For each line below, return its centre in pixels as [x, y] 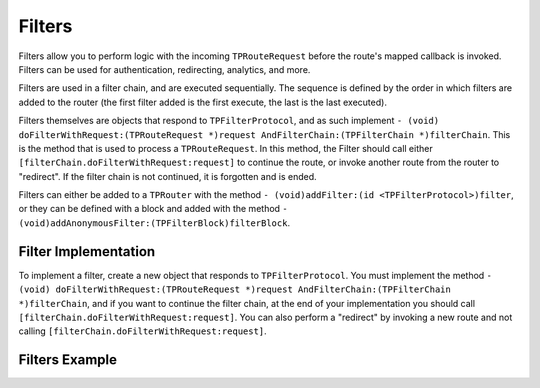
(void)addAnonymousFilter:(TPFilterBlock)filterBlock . [154, 222]
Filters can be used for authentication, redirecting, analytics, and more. [164, 69]
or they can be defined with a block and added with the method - [153, 209]
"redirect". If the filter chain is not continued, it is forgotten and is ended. [167, 176]
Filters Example [67, 360]
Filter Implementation [87, 251]
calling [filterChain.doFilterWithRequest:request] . [142, 331]
